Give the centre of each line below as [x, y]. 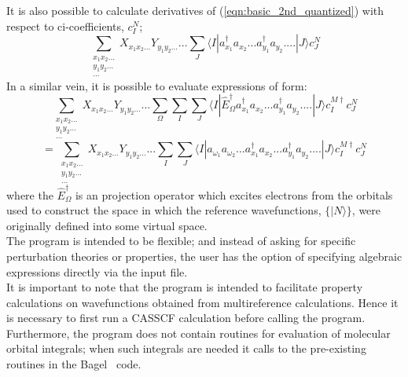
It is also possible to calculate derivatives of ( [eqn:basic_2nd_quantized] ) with [195, 10]
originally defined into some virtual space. [107, 225]
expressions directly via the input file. [97, 271]
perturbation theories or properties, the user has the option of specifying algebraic [204, 256]
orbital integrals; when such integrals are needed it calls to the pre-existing [186, 348]
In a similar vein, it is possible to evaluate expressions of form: [157, 85]
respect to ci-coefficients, [65, 26]
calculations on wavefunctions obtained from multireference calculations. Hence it [202, 302]
